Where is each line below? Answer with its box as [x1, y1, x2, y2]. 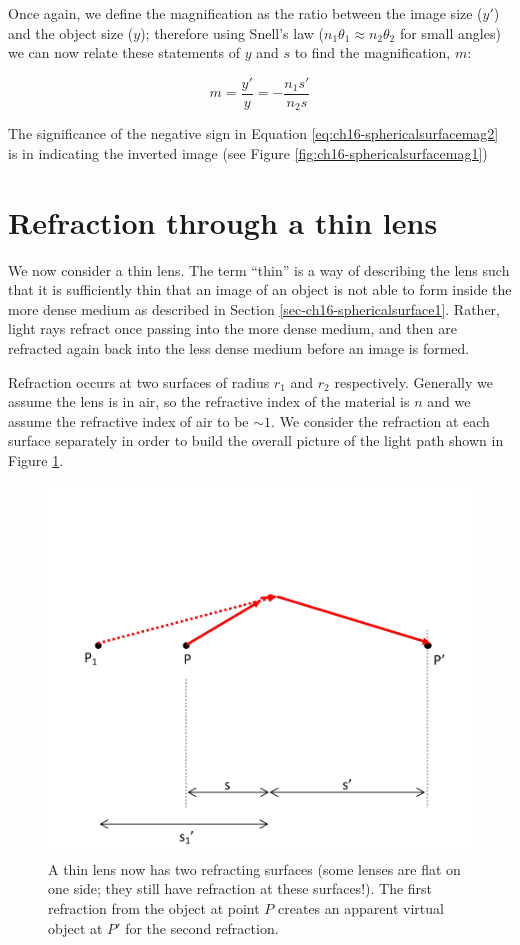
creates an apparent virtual [278, 897, 444, 918]
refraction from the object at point [48, 897, 260, 918]
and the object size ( [8, 22, 134, 43]
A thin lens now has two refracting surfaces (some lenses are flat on [48, 858, 461, 879]
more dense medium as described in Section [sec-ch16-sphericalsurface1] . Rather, [8, 298, 500, 319]
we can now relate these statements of [8, 42, 240, 63]
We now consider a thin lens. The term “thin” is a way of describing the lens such [8, 259, 510, 280]
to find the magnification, [294, 42, 451, 63]
